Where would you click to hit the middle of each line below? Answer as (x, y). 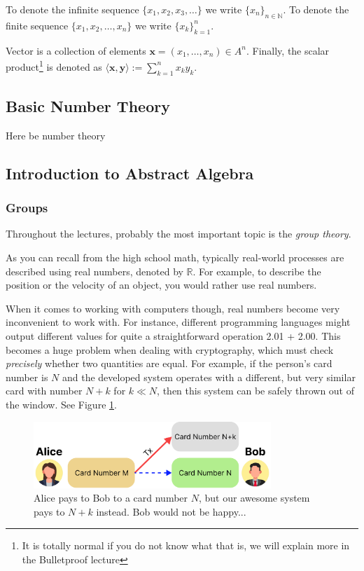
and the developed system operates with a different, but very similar (209, 377)
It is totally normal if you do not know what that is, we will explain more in (186, 545)
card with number (44, 391)
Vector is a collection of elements (76, 50)
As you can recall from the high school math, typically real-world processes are (175, 257)
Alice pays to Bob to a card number (111, 498)
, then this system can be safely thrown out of (255, 391)
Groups (27, 208)
